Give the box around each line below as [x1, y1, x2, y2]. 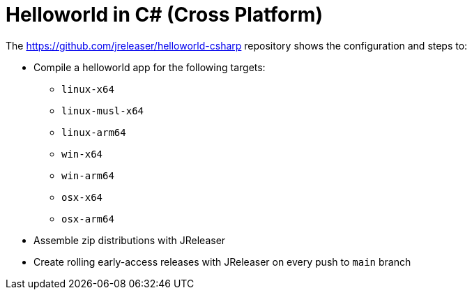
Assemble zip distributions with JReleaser [33, 234, 226, 246]
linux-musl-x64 [61, 105, 144, 116]
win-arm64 [61, 169, 114, 181]
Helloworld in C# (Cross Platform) [6, 3, 323, 27]
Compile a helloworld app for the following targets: [33, 61, 266, 73]
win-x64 [61, 148, 103, 160]
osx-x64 [61, 191, 103, 203]
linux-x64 [61, 83, 114, 95]
